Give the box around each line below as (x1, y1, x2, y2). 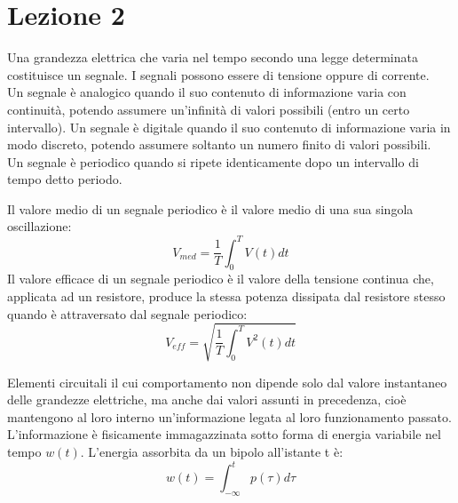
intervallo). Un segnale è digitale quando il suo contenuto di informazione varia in (7, 117, 451, 136)
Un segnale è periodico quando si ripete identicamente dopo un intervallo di (7, 152, 419, 171)
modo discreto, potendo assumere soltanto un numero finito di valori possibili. (7, 135, 431, 154)
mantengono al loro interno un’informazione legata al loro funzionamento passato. (7, 407, 452, 426)
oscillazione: (7, 217, 72, 236)
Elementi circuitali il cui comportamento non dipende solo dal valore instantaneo (7, 372, 447, 391)
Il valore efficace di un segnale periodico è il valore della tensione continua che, (7, 269, 434, 288)
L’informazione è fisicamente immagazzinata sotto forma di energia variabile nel (7, 425, 441, 443)
